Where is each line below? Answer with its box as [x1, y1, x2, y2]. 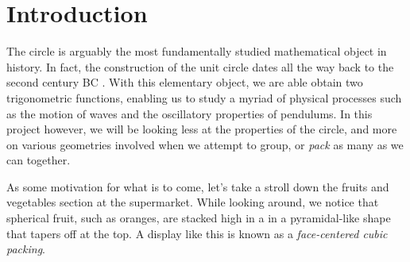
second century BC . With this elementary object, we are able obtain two [6, 74, 363, 91]
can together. [6, 152, 71, 168]
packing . [6, 241, 45, 257]
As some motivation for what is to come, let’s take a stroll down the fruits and [6, 178, 389, 195]
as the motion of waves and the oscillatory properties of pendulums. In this [6, 105, 373, 121]
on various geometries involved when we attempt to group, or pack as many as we [6, 136, 404, 152]
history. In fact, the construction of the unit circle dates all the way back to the [6, 58, 394, 75]
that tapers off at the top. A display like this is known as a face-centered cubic [6, 225, 388, 241]
